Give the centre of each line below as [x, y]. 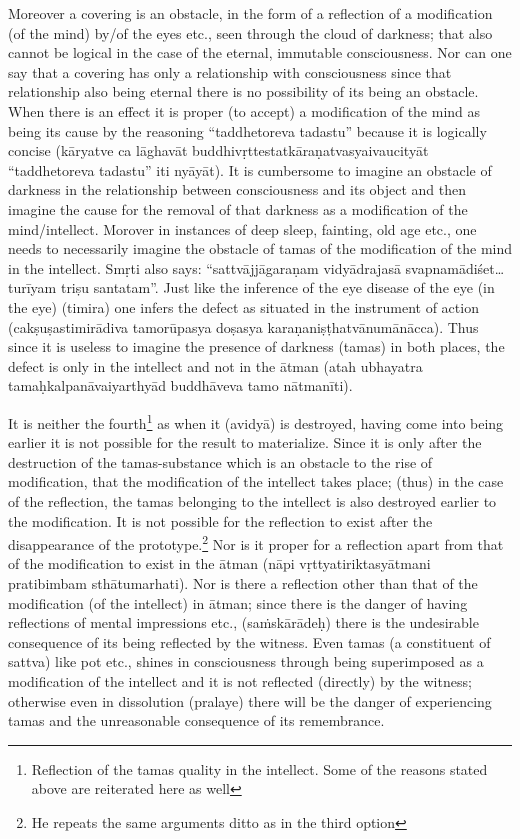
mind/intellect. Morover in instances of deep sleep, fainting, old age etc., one [242, 228]
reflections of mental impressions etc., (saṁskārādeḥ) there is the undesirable [243, 622]
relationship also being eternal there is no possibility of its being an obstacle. [243, 91]
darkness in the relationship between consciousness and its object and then [237, 189]
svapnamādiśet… [455, 267]
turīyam [32, 287]
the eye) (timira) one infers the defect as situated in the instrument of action [243, 306]
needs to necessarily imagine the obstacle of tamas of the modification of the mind [260, 248]
